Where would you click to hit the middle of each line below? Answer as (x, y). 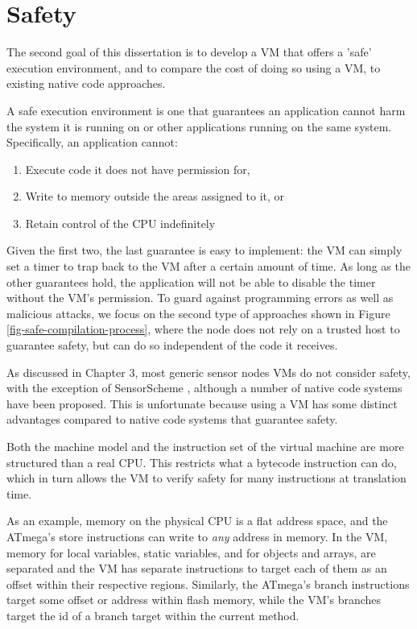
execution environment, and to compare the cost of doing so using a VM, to (194, 67)
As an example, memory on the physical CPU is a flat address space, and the (197, 521)
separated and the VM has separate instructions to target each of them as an (197, 568)
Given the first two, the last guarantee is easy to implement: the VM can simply (204, 250)
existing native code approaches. (86, 83)
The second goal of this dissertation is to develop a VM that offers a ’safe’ (189, 52)
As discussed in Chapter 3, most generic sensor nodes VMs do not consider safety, (208, 372)
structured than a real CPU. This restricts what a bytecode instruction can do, (202, 462)
